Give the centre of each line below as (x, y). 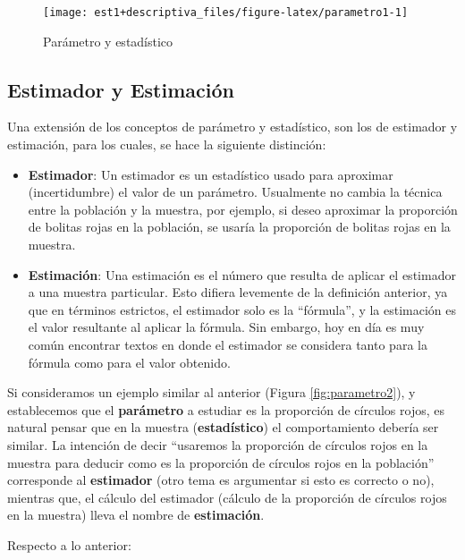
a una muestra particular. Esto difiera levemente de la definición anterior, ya (238, 292)
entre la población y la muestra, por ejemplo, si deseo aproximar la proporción (243, 209)
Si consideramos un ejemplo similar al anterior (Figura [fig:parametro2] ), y (211, 392)
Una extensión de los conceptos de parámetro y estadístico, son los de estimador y (232, 127)
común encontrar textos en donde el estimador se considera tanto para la (228, 344)
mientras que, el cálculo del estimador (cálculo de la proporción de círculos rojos (227, 497)
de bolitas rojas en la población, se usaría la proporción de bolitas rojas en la (239, 227)
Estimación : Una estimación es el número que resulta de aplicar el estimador (242, 274)
